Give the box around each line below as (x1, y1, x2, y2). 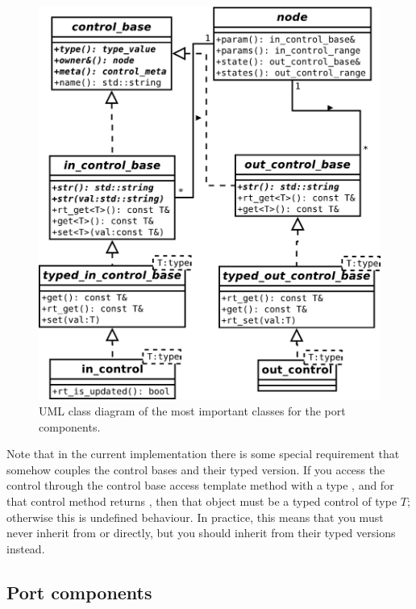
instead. (6, 540, 45, 557)
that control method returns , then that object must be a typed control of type (6, 492, 397, 509)
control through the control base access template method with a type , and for (6, 477, 394, 494)
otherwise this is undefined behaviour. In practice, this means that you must (6, 508, 384, 525)
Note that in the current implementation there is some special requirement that (6, 445, 400, 462)
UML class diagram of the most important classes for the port (39, 402, 346, 419)
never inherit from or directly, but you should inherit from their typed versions (6, 524, 396, 541)
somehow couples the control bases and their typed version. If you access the (6, 461, 385, 478)
